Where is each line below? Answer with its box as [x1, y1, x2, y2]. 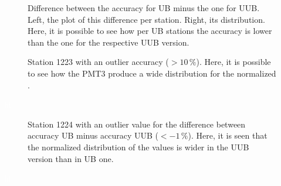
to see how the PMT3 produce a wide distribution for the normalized [28, 67, 276, 79]
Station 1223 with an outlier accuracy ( [28, 56, 169, 68]
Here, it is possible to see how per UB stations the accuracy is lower [28, 25, 272, 37]
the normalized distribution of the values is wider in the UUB [28, 140, 249, 153]
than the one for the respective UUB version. [28, 36, 189, 48]
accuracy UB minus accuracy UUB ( [28, 129, 158, 142]
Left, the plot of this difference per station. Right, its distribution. [28, 13, 265, 25]
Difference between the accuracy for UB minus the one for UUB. [28, 2, 260, 13]
